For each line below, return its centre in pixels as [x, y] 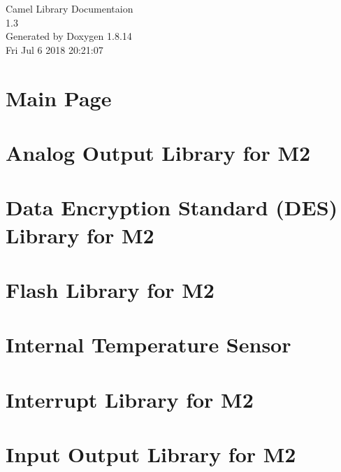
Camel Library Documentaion [70, 8]
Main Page [59, 98]
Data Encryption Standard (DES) [172, 207]
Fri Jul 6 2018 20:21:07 [55, 49]
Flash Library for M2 [110, 289]
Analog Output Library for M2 [158, 152]
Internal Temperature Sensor [148, 344]
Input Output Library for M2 [151, 454]
